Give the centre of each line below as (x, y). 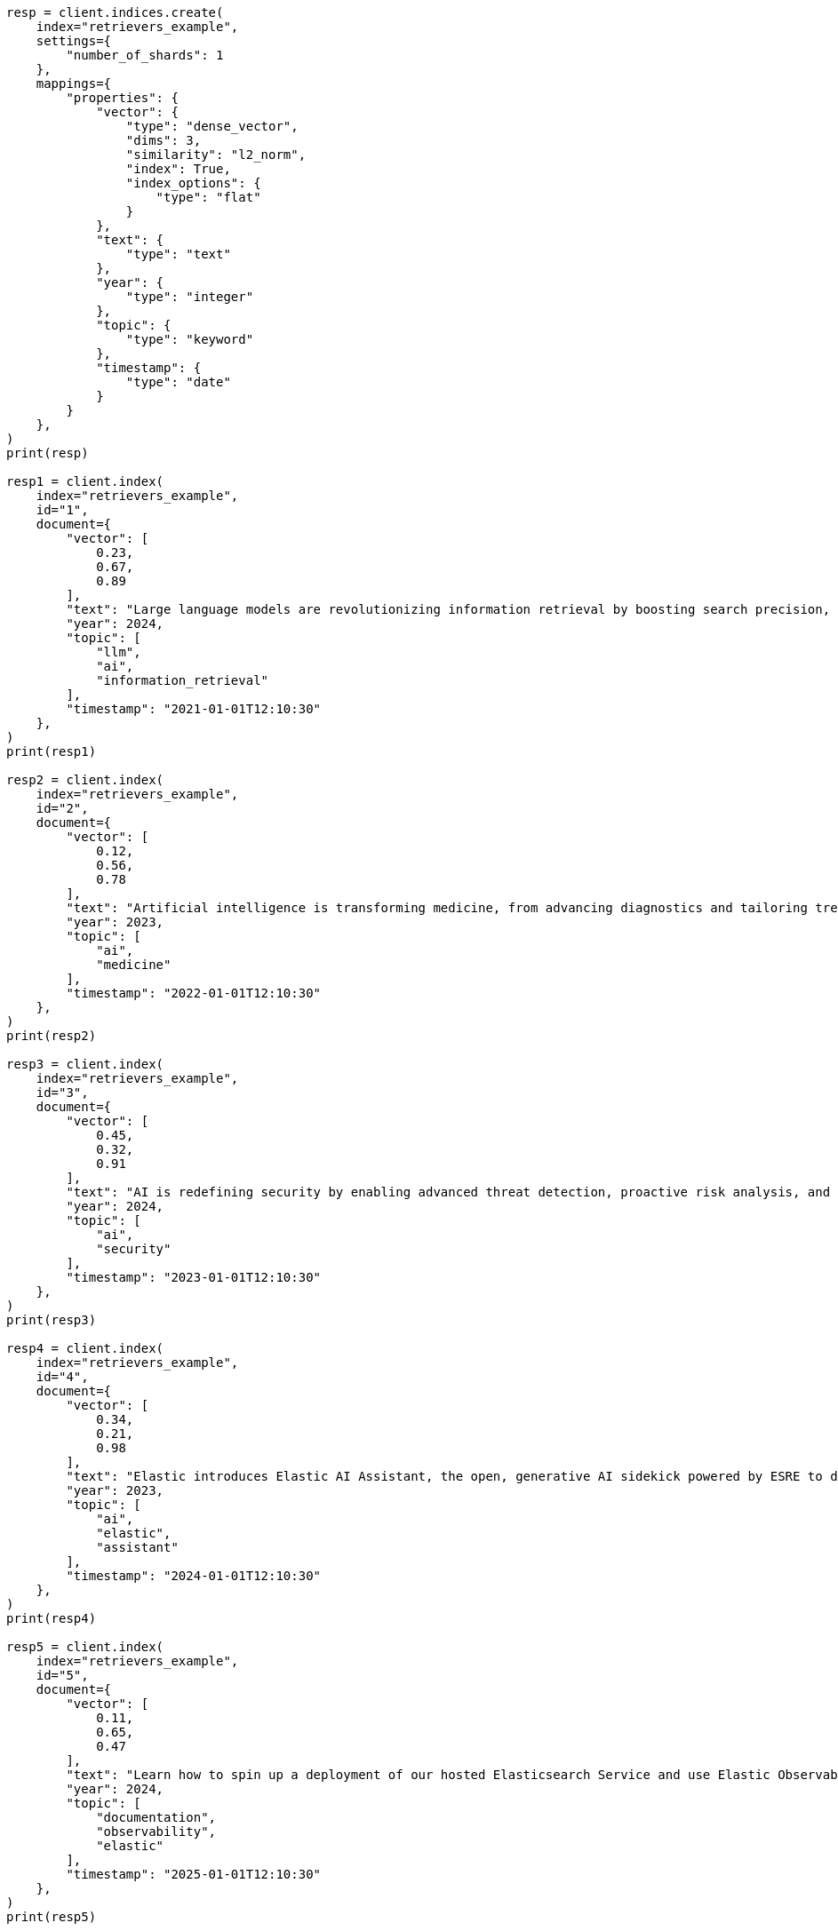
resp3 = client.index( (85, 1064)
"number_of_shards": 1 (145, 55)
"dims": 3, (164, 140)
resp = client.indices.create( (115, 12)
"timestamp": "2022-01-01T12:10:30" (194, 993)
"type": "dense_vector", (212, 126)
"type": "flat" (208, 197)
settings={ (74, 41)
